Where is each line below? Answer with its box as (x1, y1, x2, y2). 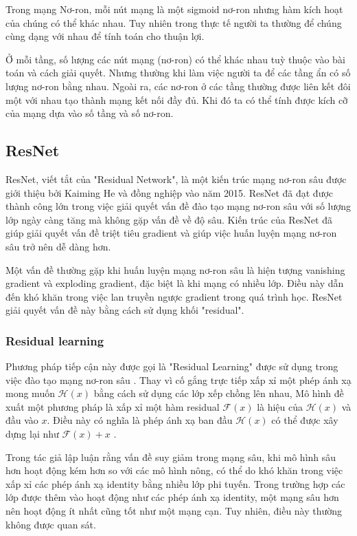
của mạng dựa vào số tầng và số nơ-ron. (5, 106, 174, 120)
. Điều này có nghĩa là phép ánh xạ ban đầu (47, 413, 233, 427)
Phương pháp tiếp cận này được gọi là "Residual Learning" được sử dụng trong (5, 359, 338, 374)
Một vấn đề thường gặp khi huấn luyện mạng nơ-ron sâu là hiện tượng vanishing (5, 262, 345, 277)
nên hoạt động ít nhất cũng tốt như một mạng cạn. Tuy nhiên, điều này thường (5, 504, 343, 518)
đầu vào (5, 413, 38, 427)
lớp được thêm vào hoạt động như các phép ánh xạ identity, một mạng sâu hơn (5, 490, 339, 504)
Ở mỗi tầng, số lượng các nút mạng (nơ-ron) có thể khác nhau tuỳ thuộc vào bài (5, 52, 345, 66)
